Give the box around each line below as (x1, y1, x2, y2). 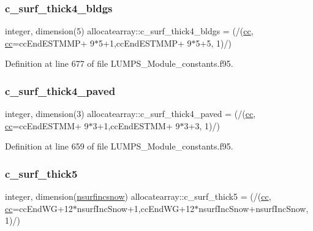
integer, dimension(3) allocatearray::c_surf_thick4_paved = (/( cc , (5, 107, 256, 120)
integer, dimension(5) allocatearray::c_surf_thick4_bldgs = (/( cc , (5, 25, 254, 37)
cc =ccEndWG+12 (5, 202, 73, 214)
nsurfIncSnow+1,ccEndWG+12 (77, 202, 195, 214)
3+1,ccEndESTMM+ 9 (92, 119, 180, 132)
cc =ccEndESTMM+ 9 (5, 119, 89, 132)
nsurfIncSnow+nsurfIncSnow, (198, 202, 309, 214)
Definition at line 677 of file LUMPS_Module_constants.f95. (5, 57, 233, 70)
